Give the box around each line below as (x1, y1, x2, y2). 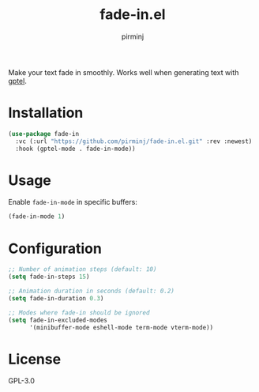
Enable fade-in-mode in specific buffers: (8, 198, 138, 207)
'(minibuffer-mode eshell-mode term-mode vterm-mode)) (28, 323, 214, 331)
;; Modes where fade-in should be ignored (8, 308, 150, 317)
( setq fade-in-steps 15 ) (8, 273, 90, 281)
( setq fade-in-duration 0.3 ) (8, 294, 104, 302)
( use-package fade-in (8, 130, 80, 138)
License (8, 350, 62, 368)
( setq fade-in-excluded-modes (8, 316, 108, 324)
